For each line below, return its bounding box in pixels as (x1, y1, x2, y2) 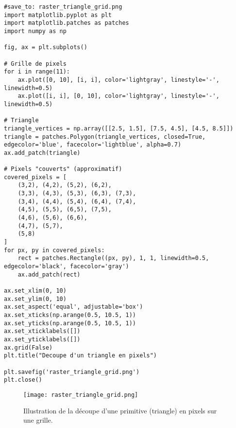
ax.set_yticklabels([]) (4, 335, 81, 343)
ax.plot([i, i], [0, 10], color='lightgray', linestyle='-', (17, 93, 219, 100)
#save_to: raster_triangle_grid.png (4, 3, 122, 10)
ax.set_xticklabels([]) (4, 328, 81, 335)
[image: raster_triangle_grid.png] (23, 391, 138, 398)
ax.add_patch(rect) (17, 271, 81, 278)
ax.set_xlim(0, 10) (4, 287, 67, 294)
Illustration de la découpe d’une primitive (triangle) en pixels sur (23, 405, 217, 415)
